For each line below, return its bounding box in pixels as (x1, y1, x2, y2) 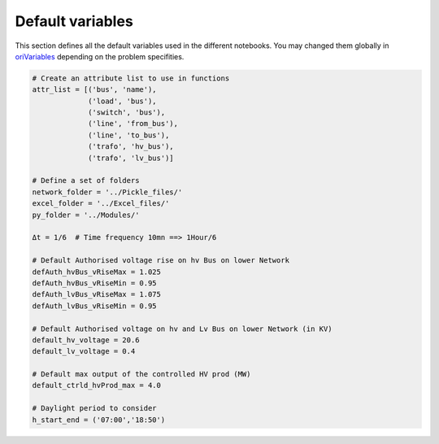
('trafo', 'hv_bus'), (88, 142, 174, 151)
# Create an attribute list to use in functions (32, 73, 230, 83)
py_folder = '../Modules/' (32, 210, 140, 220)
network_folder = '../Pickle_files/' (32, 187, 183, 197)
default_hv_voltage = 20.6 (32, 335, 140, 345)
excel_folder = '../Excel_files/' (32, 199, 170, 208)
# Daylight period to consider (32, 403, 158, 413)
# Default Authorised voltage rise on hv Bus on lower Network (32, 256, 290, 265)
